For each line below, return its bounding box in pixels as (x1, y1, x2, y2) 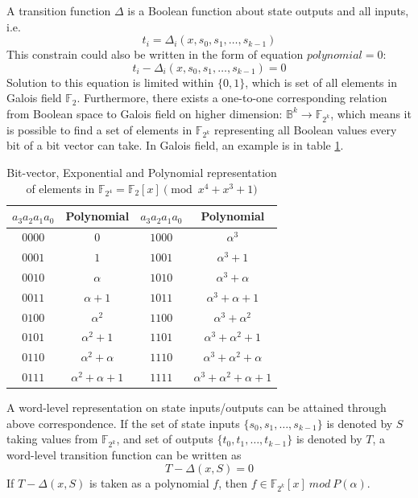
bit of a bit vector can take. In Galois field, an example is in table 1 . (6, 137, 344, 154)
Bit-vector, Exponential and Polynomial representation (6, 164, 277, 181)
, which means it (330, 105, 412, 121)
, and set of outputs (116, 430, 213, 447)
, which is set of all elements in (245, 73, 397, 90)
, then (218, 474, 248, 491)
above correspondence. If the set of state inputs (6, 414, 240, 431)
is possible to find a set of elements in (6, 121, 192, 138)
